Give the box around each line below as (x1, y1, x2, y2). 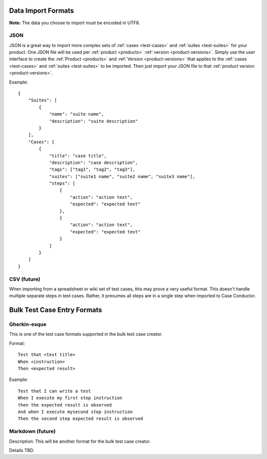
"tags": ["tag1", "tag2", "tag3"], (49, 167, 135, 173)
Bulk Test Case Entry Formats (9, 306, 102, 314)
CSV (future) (9, 275, 41, 282)
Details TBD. (9, 447, 35, 453)
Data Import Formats (9, 6, 74, 15)
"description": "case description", (49, 160, 138, 165)
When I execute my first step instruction (18, 395, 123, 401)
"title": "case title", (49, 153, 107, 158)
